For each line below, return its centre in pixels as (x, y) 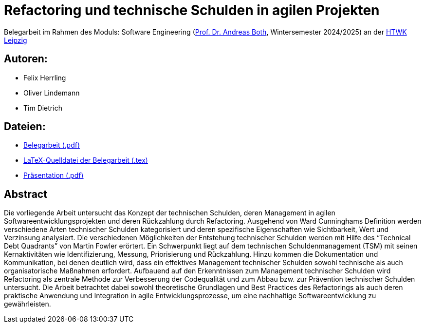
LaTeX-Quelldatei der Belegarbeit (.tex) (86, 160)
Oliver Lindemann (52, 93)
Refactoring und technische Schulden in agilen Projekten (192, 10)
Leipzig (16, 40)
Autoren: (26, 59)
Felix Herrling (45, 77)
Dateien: (25, 127)
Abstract (26, 194)
